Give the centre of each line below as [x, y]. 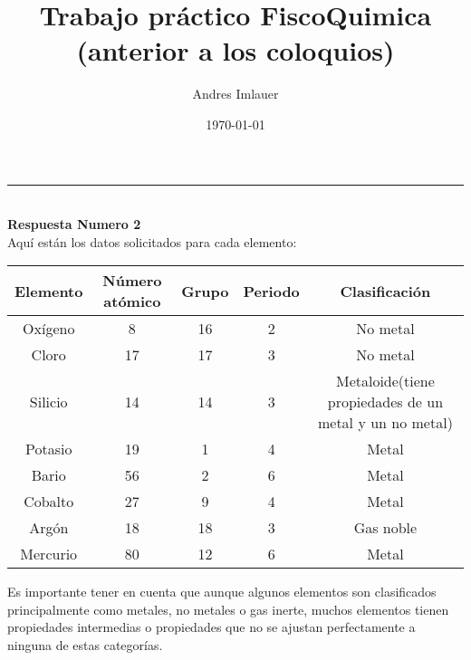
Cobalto [49, 502]
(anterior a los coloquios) [235, 50]
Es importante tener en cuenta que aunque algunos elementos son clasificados [222, 592]
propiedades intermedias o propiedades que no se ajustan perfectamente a [211, 627]
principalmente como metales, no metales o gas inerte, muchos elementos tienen [228, 609]
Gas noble [385, 528]
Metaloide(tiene [385, 381]
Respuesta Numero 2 [74, 224]
